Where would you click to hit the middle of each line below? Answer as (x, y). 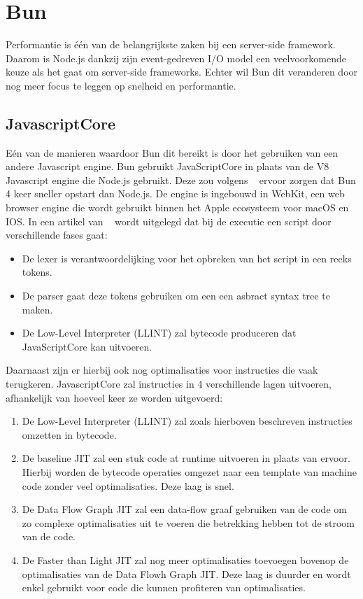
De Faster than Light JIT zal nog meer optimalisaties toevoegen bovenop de (185, 559)
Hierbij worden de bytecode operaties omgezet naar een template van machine (189, 471)
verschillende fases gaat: (57, 235)
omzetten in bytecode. (69, 434)
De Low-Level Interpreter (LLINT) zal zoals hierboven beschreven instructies (187, 421)
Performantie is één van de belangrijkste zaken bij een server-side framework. (171, 44)
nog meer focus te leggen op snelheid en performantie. (121, 85)
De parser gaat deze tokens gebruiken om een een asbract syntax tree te (176, 296)
